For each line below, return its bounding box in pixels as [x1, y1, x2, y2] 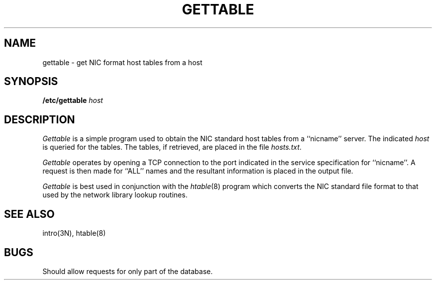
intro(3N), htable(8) [42, 229, 106, 238]
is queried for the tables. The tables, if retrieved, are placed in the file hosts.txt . [42, 143, 302, 152]
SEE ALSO [4, 207, 55, 220]
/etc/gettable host [42, 96, 103, 105]
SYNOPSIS [4, 75, 58, 88]
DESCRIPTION [4, 113, 75, 126]
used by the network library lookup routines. [42, 190, 188, 199]
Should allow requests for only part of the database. [42, 267, 213, 276]
